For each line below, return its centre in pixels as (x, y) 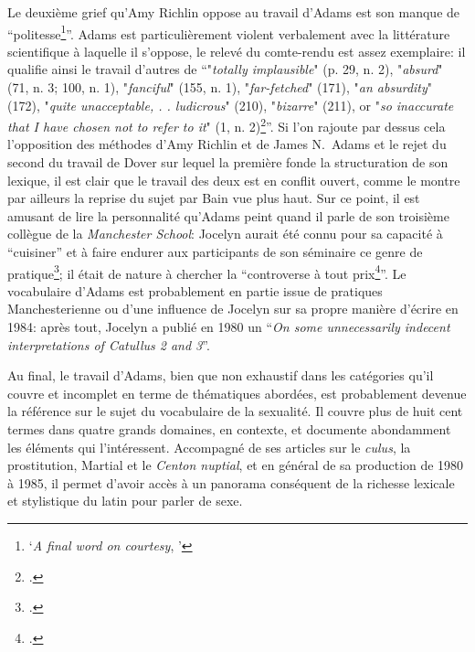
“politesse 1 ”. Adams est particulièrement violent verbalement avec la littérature (229, 32)
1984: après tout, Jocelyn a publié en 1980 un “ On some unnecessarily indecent (229, 327)
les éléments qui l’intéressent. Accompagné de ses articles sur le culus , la (209, 447)
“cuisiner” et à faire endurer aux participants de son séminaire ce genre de (215, 252)
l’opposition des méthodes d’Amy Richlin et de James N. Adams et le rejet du (227, 144)
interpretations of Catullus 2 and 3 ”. (109, 344)
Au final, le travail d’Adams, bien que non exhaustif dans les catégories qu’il (221, 375)
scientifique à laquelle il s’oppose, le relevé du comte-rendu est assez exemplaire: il (237, 51)
